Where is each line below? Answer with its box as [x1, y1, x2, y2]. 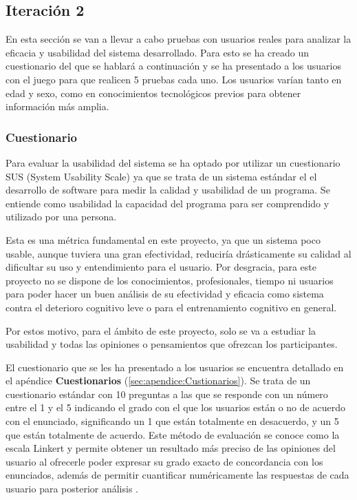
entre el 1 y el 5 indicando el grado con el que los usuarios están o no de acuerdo [6, 400, 345, 415]
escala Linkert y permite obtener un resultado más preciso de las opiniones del [6, 441, 336, 455]
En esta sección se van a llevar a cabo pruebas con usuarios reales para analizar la [6, 32, 351, 46]
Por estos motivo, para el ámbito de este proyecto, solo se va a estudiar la [6, 323, 316, 337]
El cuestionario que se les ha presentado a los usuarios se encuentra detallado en [6, 360, 344, 374]
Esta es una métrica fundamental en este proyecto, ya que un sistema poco [6, 232, 321, 247]
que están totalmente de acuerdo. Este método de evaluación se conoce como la [6, 427, 340, 441]
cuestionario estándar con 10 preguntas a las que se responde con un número [6, 386, 328, 401]
